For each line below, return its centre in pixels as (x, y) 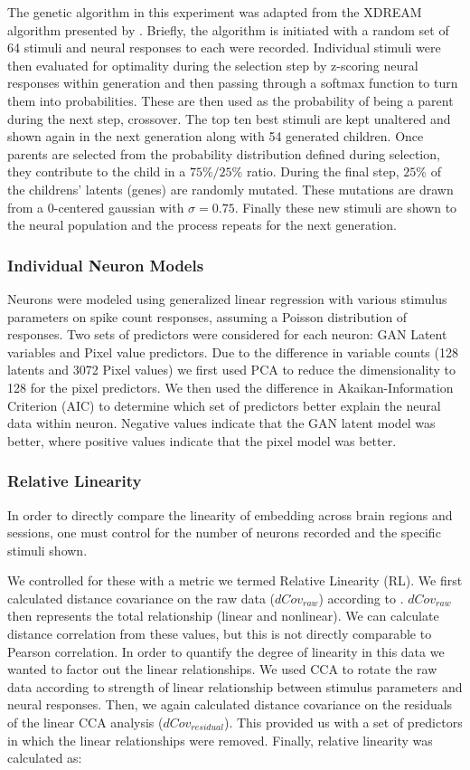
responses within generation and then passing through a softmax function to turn (233, 83)
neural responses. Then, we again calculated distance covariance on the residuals (230, 704)
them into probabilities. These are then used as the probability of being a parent (230, 100)
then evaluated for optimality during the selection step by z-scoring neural (213, 65)
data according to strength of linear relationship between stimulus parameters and (235, 686)
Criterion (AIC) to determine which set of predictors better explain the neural (224, 405)
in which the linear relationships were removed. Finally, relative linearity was (220, 740)
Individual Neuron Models (106, 265)
